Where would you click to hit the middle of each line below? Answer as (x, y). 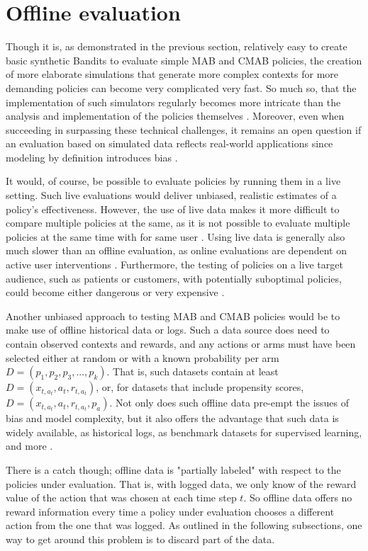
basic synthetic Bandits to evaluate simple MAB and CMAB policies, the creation (184, 60)
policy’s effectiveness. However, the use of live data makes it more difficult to (173, 209)
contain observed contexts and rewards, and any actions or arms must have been (181, 343)
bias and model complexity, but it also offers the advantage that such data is (172, 418)
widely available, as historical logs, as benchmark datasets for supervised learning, (184, 432)
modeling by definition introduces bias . (92, 157)
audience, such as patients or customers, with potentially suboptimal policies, (174, 278)
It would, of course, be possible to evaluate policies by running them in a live (173, 181)
